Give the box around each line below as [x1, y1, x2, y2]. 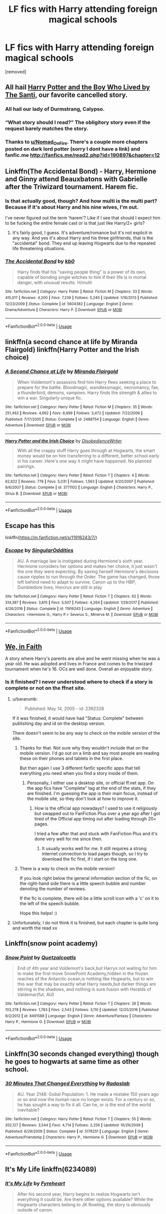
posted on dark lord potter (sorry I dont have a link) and [5, 146, 140, 152]
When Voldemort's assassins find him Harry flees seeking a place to [17, 379, 157, 385]
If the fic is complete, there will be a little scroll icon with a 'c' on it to [19, 895, 159, 901]
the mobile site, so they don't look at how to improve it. [27, 796, 139, 802]
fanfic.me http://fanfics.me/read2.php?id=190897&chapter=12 [5, 152, 160, 159]
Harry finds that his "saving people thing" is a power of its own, [17, 269, 147, 275]
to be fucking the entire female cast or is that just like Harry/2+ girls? [5, 220, 145, 226]
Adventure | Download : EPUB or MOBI [5, 423, 71, 428]
